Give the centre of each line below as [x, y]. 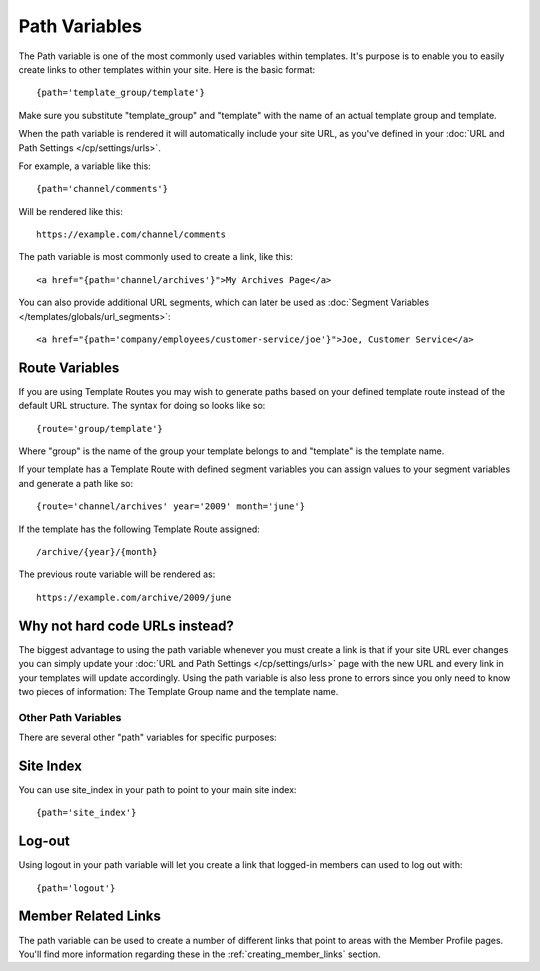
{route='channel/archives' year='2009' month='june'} [170, 506]
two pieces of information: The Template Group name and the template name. [178, 691]
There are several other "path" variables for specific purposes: [147, 737]
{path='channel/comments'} [102, 189]
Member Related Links [90, 916]
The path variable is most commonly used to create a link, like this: [156, 257]
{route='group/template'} [100, 428]
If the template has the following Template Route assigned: [139, 529]
